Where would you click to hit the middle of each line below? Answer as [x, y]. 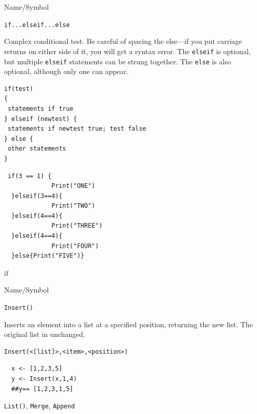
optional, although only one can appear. [66, 71]
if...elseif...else [37, 25]
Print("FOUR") [75, 246]
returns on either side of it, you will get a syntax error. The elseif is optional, [127, 51]
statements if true [41, 108]
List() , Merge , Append [39, 406]
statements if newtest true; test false [77, 129]
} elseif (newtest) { [41, 119]
